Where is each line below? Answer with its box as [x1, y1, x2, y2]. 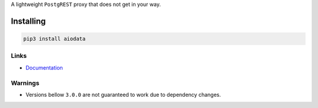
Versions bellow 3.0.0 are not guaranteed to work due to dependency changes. [25, 91, 221, 98]
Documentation [25, 64, 63, 71]
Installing [11, 16, 47, 26]
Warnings [11, 78, 39, 87]
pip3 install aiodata [23, 35, 86, 42]
